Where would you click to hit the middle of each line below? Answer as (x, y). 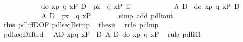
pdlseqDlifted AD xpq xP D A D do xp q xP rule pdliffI (102, 34)
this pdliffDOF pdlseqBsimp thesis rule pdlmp (81, 25)
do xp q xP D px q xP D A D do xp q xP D (140, 6)
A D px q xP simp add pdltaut (107, 15)
